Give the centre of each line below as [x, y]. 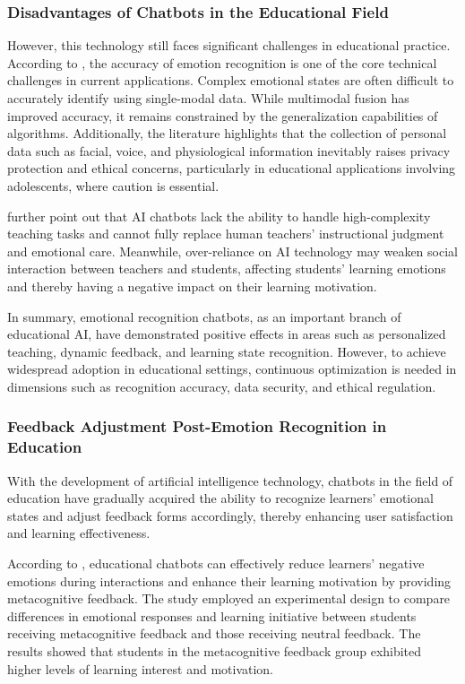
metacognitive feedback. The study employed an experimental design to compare [229, 598]
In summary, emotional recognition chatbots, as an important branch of [204, 316]
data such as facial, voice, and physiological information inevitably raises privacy [229, 150]
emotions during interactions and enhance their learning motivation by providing [229, 580]
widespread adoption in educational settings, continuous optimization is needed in [232, 369]
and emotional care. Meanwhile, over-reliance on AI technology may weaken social [232, 251]
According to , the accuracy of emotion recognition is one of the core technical [222, 62]
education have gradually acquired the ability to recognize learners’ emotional [220, 498]
